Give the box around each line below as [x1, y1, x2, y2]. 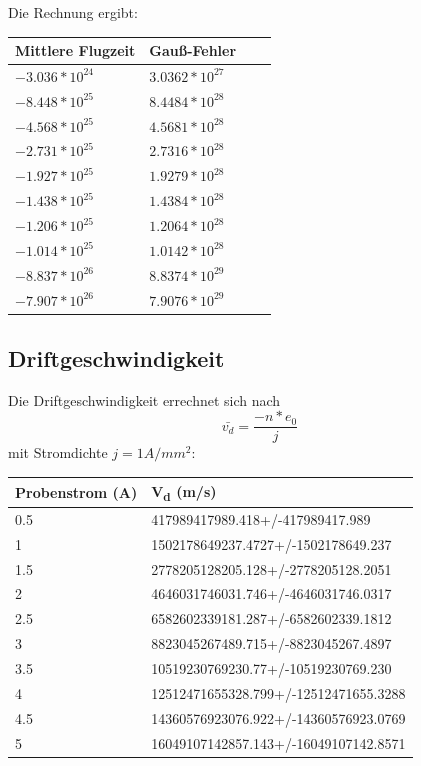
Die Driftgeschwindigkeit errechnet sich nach [8, 389, 281, 410]
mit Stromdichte [8, 442, 108, 463]
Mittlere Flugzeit [15, 40, 136, 61]
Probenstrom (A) [15, 481, 138, 502]
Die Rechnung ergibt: [8, 2, 138, 22]
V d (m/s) [151, 480, 217, 504]
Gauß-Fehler [149, 40, 237, 61]
